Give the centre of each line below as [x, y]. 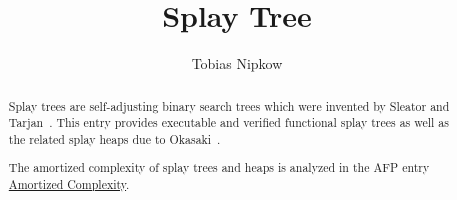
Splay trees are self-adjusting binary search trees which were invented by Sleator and [229, 105]
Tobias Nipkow [237, 63]
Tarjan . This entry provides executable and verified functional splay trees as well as [228, 122]
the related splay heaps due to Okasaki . [114, 138]
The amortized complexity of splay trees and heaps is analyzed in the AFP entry [219, 167]
